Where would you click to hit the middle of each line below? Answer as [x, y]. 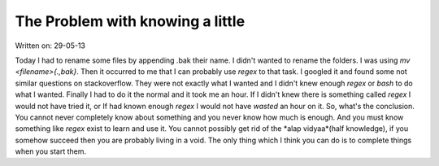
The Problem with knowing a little [130, 21]
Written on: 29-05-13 [50, 46]
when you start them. [51, 151]
